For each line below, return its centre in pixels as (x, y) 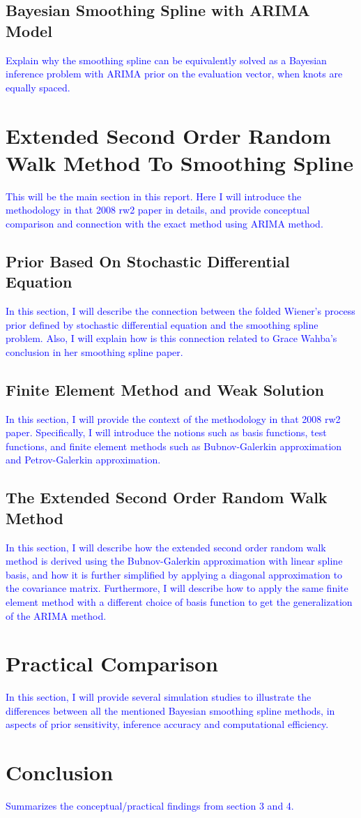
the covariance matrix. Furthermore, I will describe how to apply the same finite (177, 588)
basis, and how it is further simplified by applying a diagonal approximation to (174, 574)
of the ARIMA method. (56, 615)
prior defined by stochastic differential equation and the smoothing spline (162, 324)
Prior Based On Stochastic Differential (148, 261)
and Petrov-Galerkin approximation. (83, 460)
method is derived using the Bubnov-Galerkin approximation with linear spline (174, 561)
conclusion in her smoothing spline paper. (94, 351)
